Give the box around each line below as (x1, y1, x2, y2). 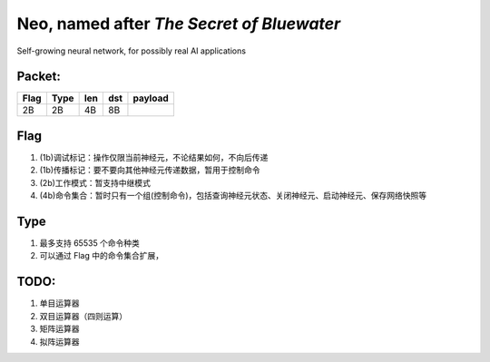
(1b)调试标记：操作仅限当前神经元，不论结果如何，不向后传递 (39, 152, 269, 162)
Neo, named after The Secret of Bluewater (16, 14, 341, 34)
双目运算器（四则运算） (39, 310, 127, 321)
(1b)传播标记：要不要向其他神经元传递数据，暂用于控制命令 (39, 164, 260, 176)
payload (132, 92, 170, 104)
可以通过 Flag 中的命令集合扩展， (39, 250, 163, 261)
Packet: (16, 69, 61, 84)
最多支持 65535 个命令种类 (39, 238, 141, 249)
